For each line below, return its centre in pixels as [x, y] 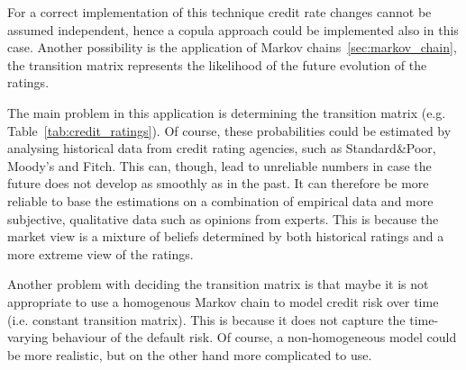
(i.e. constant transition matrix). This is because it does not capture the [206, 319]
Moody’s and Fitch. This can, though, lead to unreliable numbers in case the [219, 165]
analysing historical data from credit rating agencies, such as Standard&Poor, [222, 148]
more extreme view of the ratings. [101, 253]
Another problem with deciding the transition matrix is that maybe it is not [218, 284]
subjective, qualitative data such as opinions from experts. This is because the [223, 218]
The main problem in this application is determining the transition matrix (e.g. [227, 112]
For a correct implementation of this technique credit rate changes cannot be [219, 12]
